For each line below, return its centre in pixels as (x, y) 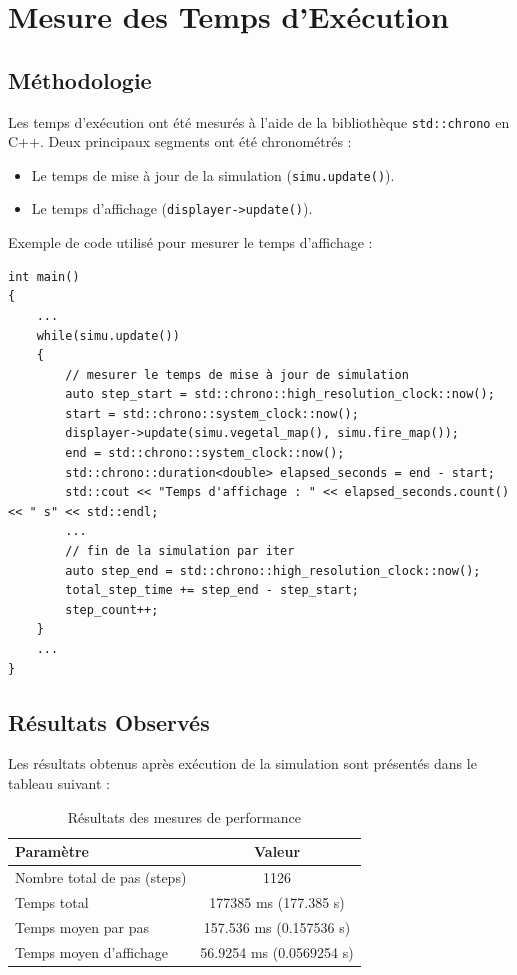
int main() (44, 276)
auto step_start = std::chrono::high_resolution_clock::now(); (280, 394)
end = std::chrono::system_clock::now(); (205, 453)
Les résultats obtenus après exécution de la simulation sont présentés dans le (242, 763)
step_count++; (112, 609)
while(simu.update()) (108, 335)
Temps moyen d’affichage (91, 951)
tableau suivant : (59, 783)
